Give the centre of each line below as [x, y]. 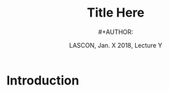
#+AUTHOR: [116, 32]
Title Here [116, 13]
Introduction [43, 80]
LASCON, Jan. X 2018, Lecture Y [116, 45]
